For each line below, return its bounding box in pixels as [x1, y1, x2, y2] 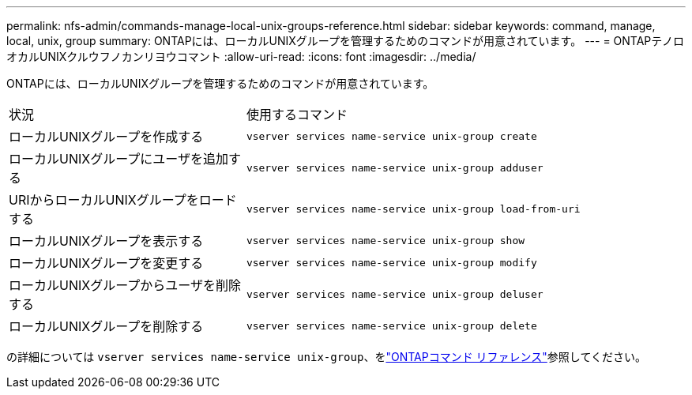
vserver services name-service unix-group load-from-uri [246, 202, 581, 215]
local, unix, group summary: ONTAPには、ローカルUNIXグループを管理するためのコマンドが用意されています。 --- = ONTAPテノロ [6, 34, 684, 47]
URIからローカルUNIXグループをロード [9, 192, 237, 208]
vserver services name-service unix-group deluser [246, 288, 543, 300]
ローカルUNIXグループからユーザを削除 [9, 277, 241, 293]
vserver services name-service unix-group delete [246, 319, 537, 332]
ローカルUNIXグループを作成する [9, 129, 204, 145]
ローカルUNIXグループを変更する [9, 255, 204, 271]
